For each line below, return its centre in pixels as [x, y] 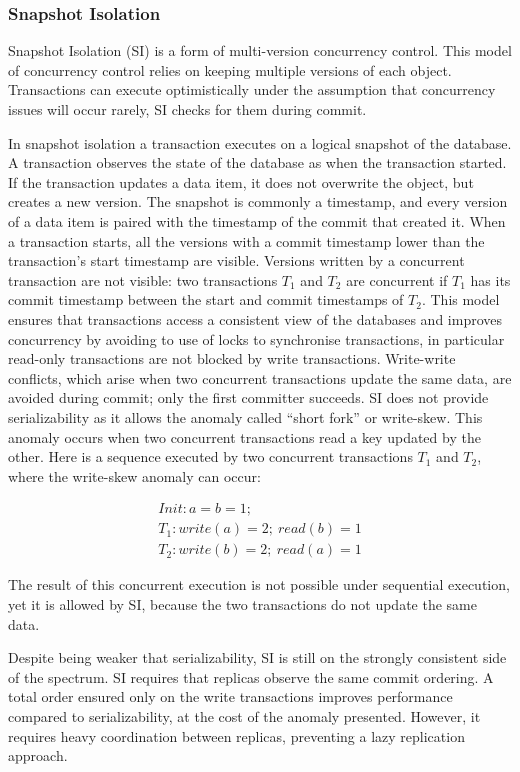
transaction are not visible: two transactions [143, 279]
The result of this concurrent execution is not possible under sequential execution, [259, 584]
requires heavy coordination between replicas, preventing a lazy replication [236, 735]
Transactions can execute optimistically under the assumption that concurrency [252, 89]
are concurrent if [397, 279]
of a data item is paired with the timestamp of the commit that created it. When [257, 220]
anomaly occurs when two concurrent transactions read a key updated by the [244, 436]
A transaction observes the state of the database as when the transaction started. [257, 162]
